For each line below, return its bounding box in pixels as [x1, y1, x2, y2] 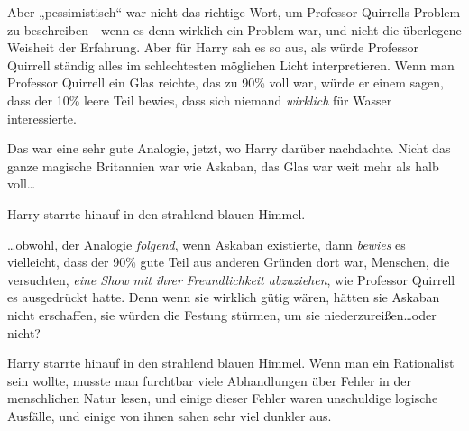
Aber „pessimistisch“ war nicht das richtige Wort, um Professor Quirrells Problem [7, 3, 461, 21]
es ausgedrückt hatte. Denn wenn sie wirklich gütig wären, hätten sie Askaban [7, 288, 440, 307]
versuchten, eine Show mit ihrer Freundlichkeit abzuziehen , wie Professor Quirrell [7, 270, 455, 289]
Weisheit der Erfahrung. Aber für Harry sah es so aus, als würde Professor [7, 38, 419, 57]
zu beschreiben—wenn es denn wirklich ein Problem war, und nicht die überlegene [7, 20, 462, 39]
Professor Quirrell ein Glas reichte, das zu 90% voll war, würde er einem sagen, [7, 73, 444, 92]
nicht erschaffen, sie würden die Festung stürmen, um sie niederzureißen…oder [7, 305, 437, 324]
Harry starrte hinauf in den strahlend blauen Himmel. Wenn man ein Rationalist [7, 353, 455, 372]
